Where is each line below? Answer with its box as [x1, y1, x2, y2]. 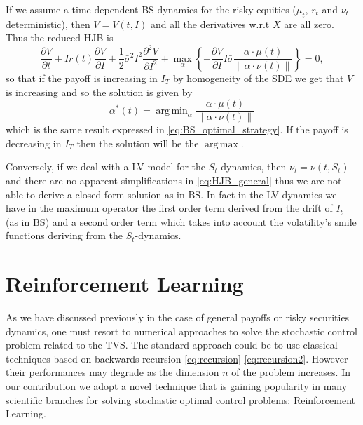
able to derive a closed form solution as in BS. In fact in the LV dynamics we [6, 187, 337, 201]
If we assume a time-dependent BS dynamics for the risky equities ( [6, 2, 296, 16]
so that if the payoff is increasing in [6, 70, 158, 85]
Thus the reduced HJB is [6, 30, 114, 45]
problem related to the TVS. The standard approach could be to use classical [6, 337, 338, 352]
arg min [156, 105, 188, 116]
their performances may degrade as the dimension [6, 365, 219, 379]
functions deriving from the [6, 228, 123, 243]
